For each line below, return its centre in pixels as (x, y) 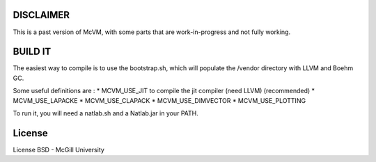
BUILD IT (32, 52)
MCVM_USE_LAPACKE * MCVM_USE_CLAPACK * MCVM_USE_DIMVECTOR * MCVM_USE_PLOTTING (159, 100)
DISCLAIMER (41, 15)
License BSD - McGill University (58, 149)
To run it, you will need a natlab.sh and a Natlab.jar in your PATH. (105, 113)
